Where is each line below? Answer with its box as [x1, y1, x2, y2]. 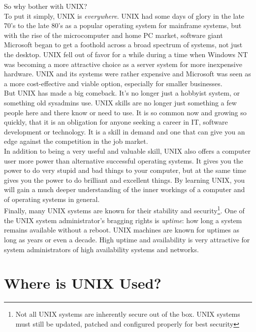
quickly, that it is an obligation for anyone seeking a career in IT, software [4, 117, 228, 127]
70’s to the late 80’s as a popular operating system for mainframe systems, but [4, 20, 242, 31]
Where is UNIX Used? [4, 273, 161, 293]
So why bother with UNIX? [4, 1, 87, 11]
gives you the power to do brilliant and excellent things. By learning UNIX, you [4, 174, 245, 185]
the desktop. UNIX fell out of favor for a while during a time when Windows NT [4, 49, 248, 59]
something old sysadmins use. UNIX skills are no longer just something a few [4, 97, 237, 107]
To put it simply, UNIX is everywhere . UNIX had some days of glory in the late [4, 10, 245, 21]
